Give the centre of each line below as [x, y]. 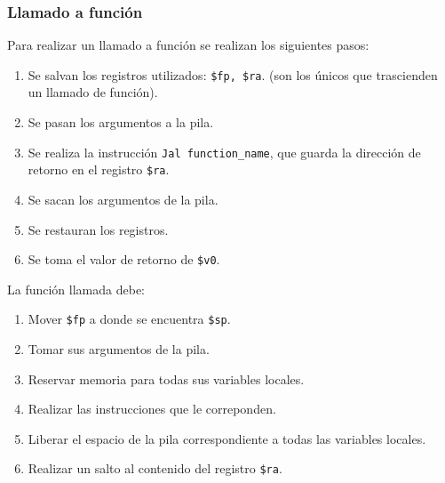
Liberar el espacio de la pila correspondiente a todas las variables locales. [227, 438]
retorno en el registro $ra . [99, 169]
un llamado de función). [93, 92]
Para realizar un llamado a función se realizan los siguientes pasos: [188, 45]
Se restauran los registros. [98, 229]
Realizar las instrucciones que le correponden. [152, 409]
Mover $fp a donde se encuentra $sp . [129, 319]
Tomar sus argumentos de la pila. [119, 349]
